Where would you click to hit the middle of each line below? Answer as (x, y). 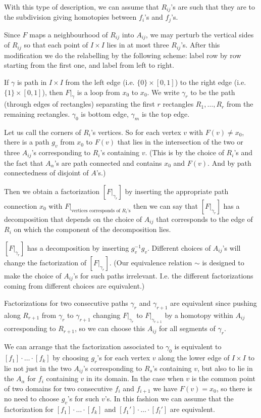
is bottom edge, (105, 113)
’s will (231, 247)
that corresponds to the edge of (204, 219)
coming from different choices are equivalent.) (74, 286)
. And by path (229, 162)
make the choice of (33, 275)
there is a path (27, 142)
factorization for (29, 409)
